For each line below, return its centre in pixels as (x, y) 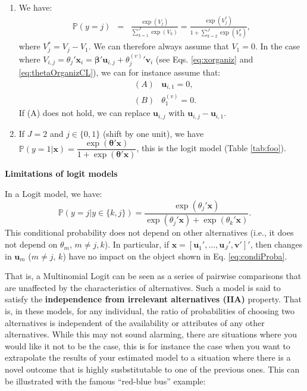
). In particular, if (137, 244)
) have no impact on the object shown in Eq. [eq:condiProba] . (175, 256)
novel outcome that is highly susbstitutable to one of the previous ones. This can (152, 369)
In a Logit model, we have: (54, 193)
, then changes (276, 244)
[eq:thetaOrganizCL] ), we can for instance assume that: (120, 72)
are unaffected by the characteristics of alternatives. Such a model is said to (143, 287)
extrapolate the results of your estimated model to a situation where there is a (148, 357)
